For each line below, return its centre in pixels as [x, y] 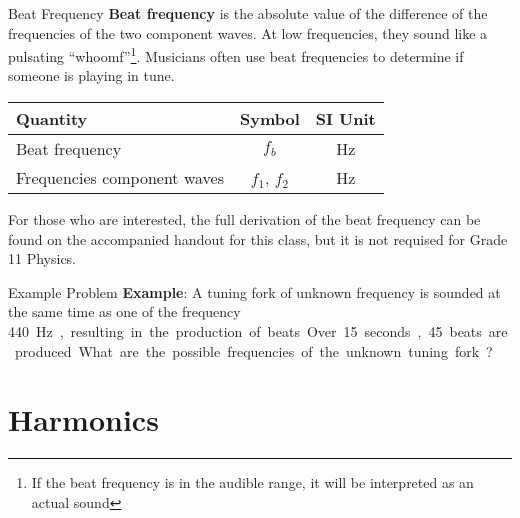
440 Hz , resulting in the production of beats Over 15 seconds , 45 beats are [258, 331]
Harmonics [83, 419]
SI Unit [345, 119]
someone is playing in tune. [91, 75]
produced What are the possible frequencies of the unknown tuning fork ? [253, 350]
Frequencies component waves [120, 178]
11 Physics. [42, 258]
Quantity [52, 119]
